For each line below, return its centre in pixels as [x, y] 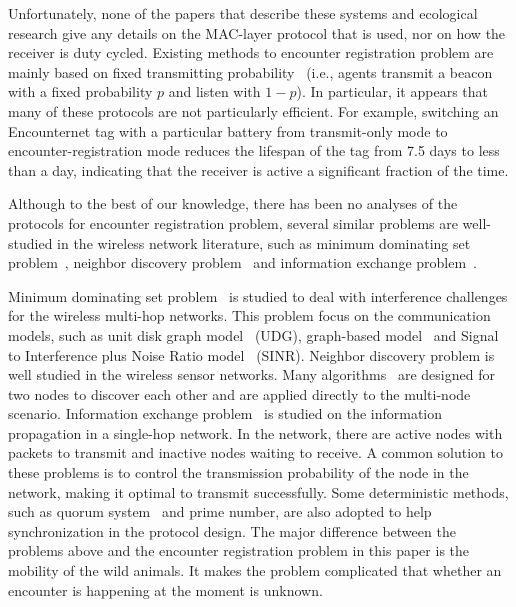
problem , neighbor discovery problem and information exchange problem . [242, 262]
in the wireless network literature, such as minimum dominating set [264, 242]
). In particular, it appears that [392, 91]
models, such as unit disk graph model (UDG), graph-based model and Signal [253, 334]
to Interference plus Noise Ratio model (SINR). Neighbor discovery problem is [251, 354]
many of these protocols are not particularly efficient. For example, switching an [253, 110]
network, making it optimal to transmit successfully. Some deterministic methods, [258, 491]
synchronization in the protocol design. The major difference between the [232, 530]
